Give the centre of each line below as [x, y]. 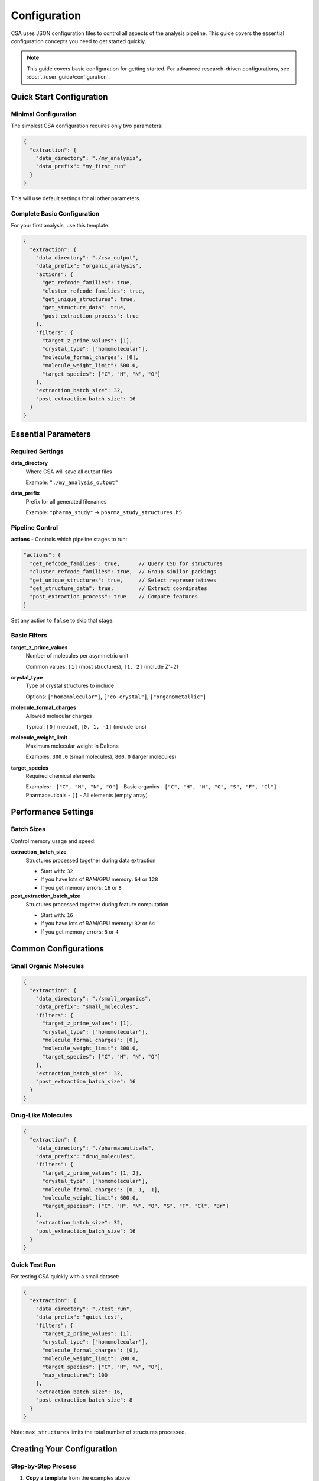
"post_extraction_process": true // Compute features [114, 597]
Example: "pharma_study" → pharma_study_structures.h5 [104, 512]
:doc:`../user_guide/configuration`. [69, 77]
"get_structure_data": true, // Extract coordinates [118, 588]
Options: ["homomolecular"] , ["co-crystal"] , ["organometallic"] [116, 697]
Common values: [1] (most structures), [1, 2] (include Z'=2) [102, 666]
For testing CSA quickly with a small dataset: [65, 1277]
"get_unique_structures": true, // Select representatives [123, 580]
